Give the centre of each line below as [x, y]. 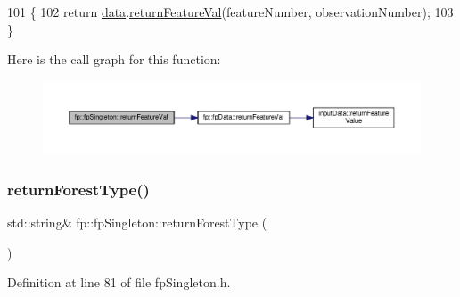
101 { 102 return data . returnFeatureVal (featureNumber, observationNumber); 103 [230, 12]
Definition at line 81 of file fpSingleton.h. [119, 282]
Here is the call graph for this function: [114, 59]
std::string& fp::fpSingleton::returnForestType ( [137, 222]
